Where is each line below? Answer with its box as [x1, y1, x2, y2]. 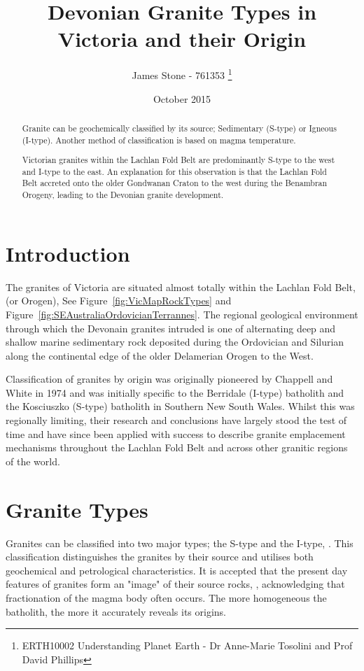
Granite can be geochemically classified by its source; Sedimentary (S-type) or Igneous [22, 122, 337, 134]
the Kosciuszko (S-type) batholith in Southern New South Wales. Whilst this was [6, 399, 355, 414]
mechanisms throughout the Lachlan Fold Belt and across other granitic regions [6, 440, 348, 455]
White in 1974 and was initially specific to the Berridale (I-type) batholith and [6, 385, 344, 400]
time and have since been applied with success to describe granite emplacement [6, 426, 346, 441]
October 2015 [153, 91, 211, 106]
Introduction [6, 239, 130, 267]
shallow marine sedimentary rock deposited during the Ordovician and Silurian [6, 334, 344, 349]
